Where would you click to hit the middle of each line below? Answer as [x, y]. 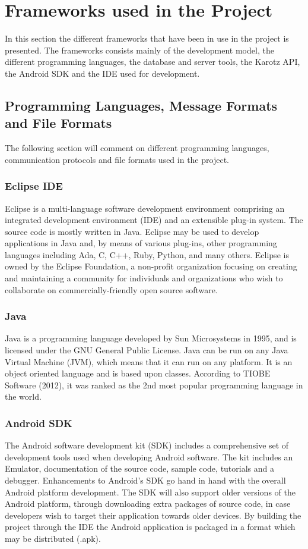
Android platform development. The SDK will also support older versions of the [150, 492]
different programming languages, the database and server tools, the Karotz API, [153, 62]
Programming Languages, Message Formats [141, 105]
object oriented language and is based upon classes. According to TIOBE [138, 373]
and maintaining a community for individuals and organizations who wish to [144, 278]
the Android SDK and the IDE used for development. [102, 73]
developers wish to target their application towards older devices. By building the [153, 515]
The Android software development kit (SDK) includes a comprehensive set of [147, 445]
